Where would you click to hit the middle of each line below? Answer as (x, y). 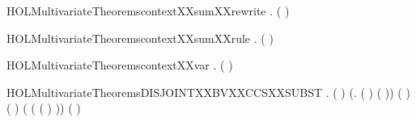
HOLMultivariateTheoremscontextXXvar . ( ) (120, 65)
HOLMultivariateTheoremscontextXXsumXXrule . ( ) (140, 38)
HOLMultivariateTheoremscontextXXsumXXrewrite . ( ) (148, 11)
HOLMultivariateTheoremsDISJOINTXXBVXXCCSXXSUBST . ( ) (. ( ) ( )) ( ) (208, 92)
